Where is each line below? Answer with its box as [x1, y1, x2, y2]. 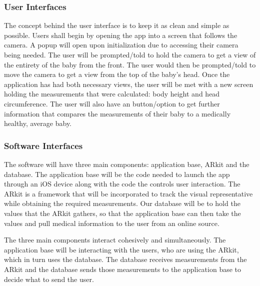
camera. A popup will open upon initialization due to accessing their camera [4, 39, 238, 50]
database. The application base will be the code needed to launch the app [4, 168, 230, 179]
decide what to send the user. [4, 273, 94, 284]
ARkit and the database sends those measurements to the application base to [4, 263, 241, 274]
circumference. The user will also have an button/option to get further [4, 98, 220, 108]
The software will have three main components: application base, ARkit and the [4, 158, 249, 169]
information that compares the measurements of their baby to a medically [4, 108, 231, 118]
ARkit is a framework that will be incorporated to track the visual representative [4, 188, 253, 198]
